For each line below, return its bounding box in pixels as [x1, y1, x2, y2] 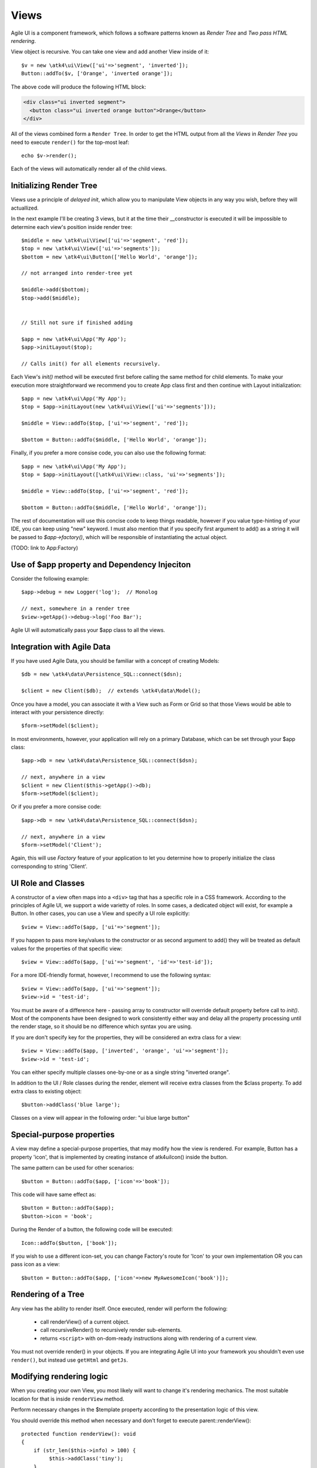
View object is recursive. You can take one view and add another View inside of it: [11, 48, 210, 55]
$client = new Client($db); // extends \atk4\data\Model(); [21, 688, 201, 694]
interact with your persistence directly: [11, 708, 104, 716]
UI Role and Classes [11, 878, 85, 888]
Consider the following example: [11, 575, 89, 583]
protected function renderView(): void [21, 1430, 136, 1437]
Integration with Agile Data [11, 642, 111, 652]
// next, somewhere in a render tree [21, 605, 130, 612]
